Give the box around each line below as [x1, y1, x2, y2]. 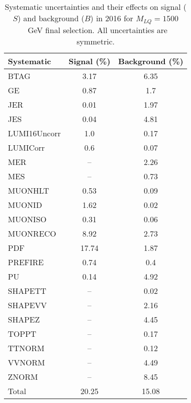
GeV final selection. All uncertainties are [28, 24, 168, 36]
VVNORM [8, 356, 45, 368]
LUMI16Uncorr [8, 127, 61, 139]
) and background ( [17, 12, 84, 24]
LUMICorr [8, 141, 45, 153]
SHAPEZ [8, 313, 40, 325]
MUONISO [8, 213, 47, 225]
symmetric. [76, 35, 115, 47]
